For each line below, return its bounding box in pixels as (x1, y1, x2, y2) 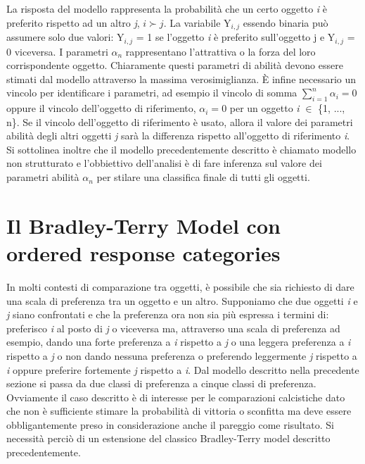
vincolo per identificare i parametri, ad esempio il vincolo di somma (6, 85, 297, 100)
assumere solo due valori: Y (6, 30, 124, 44)
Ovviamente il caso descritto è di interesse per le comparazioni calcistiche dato (6, 389, 345, 404)
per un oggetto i (229, 101, 300, 115)
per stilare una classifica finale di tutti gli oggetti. (96, 170, 310, 184)
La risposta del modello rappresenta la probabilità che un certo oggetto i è (6, 1, 328, 15)
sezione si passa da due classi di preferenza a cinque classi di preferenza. (6, 376, 316, 391)
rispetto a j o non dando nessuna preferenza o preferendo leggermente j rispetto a (6, 348, 357, 363)
